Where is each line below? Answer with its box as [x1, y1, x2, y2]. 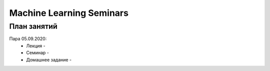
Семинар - [26, 50, 49, 56]
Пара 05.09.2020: [9, 36, 47, 42]
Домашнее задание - [26, 57, 72, 63]
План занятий [9, 22, 57, 31]
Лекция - [26, 43, 45, 49]
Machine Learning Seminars [9, 7, 128, 18]
